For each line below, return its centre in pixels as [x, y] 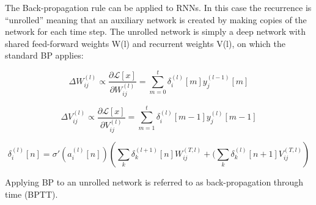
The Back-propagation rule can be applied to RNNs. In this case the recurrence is [158, 7]
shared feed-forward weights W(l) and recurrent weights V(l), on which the [145, 43]
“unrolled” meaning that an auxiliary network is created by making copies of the [156, 19]
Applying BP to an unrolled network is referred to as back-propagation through [154, 182]
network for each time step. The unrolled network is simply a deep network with [155, 31]
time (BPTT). [31, 194]
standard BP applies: [44, 55]
